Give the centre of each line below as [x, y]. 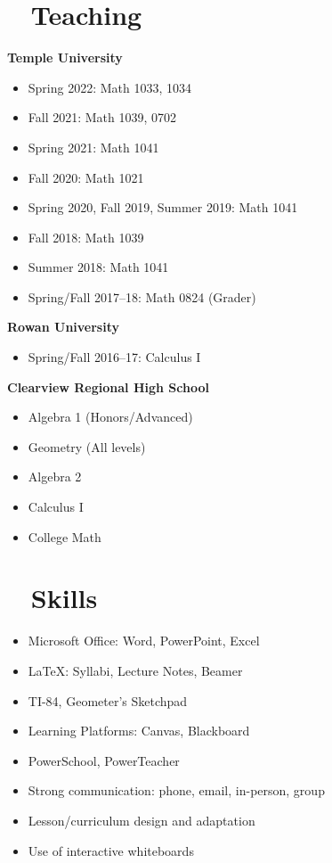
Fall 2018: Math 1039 [86, 237]
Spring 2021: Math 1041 [93, 147]
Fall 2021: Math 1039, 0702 [102, 117]
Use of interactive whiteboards [111, 850]
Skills [64, 598]
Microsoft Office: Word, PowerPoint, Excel [144, 641]
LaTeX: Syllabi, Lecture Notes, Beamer [135, 670]
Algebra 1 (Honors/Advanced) [110, 417]
